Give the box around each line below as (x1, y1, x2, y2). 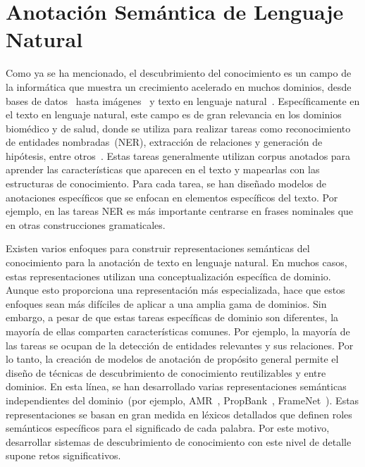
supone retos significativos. (6, 448, 121, 463)
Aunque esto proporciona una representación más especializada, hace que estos (6, 282, 345, 297)
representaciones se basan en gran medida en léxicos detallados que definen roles (6, 406, 352, 421)
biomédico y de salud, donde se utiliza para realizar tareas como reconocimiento (6, 120, 351, 135)
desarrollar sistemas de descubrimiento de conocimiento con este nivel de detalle (6, 434, 352, 449)
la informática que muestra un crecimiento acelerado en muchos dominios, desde (6, 79, 352, 94)
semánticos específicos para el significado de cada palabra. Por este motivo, (6, 421, 330, 435)
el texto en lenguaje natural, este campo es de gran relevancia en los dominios (6, 107, 342, 122)
